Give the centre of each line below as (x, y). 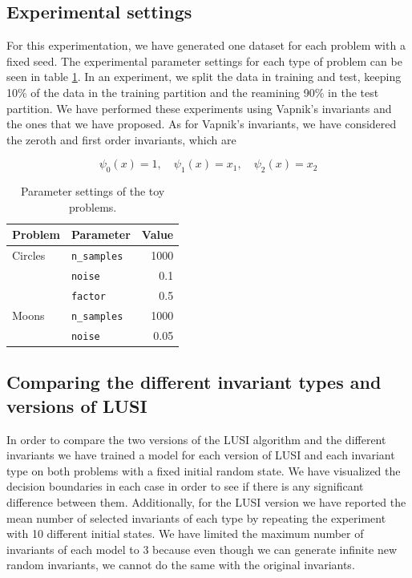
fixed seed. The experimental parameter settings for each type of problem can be (204, 61)
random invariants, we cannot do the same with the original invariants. (181, 565)
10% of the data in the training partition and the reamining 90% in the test (193, 92)
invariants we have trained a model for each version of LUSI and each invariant (201, 455)
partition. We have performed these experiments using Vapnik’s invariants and (199, 108)
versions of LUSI (77, 405)
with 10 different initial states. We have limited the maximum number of (185, 534)
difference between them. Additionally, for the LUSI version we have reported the (206, 501)
